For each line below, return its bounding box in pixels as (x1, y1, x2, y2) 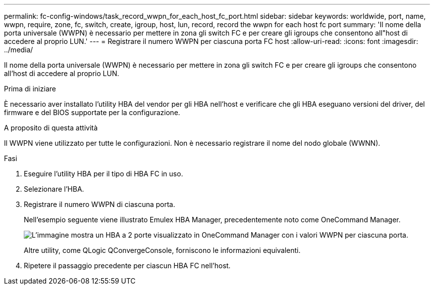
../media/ (4, 45, 33, 54)
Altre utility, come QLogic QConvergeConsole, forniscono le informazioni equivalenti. (24, 246, 301, 254)
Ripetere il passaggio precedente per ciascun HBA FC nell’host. (24, 261, 231, 270)
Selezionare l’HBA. (24, 185, 84, 193)
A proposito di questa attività (4, 124, 98, 132)
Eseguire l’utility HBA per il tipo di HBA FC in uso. (24, 169, 183, 178)
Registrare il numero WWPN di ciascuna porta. (24, 200, 175, 208)
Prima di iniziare (4, 84, 56, 93)
